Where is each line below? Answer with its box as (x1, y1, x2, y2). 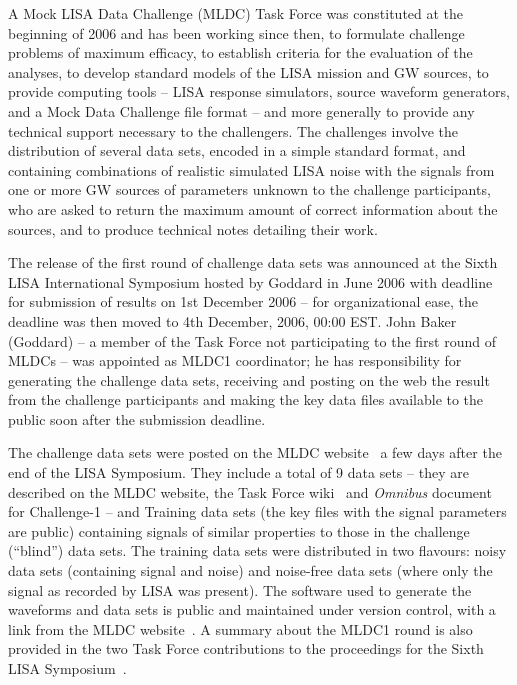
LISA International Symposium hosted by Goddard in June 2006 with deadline (8, 271, 493, 292)
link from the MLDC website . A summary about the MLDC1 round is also (8, 618, 473, 639)
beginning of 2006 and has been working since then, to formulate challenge (8, 22, 465, 43)
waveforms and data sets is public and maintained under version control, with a (8, 599, 496, 620)
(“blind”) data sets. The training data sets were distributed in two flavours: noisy (8, 540, 507, 561)
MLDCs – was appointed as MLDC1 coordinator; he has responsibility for (8, 350, 462, 371)
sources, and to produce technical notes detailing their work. (8, 218, 378, 239)
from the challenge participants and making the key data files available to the (8, 389, 484, 410)
